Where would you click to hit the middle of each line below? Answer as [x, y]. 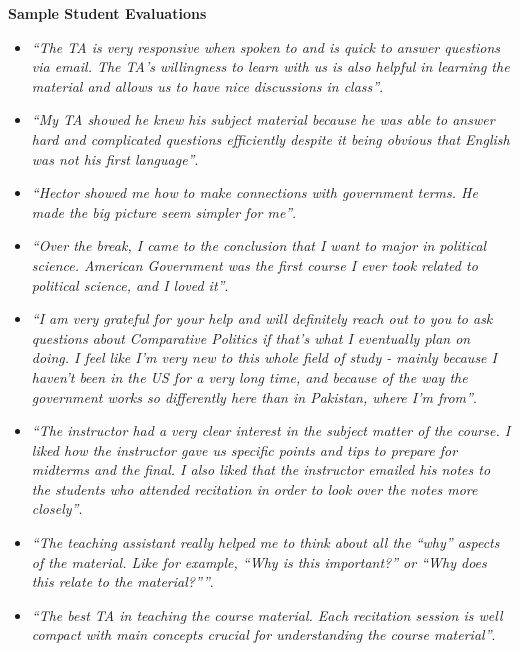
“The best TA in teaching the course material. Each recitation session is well [267, 614]
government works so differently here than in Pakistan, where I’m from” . [254, 396]
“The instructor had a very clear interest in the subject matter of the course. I [271, 430]
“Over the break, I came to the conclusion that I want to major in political [259, 245]
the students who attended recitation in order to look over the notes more [254, 488]
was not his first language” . [115, 158]
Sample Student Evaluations [107, 13]
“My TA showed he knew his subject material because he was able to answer [263, 119]
